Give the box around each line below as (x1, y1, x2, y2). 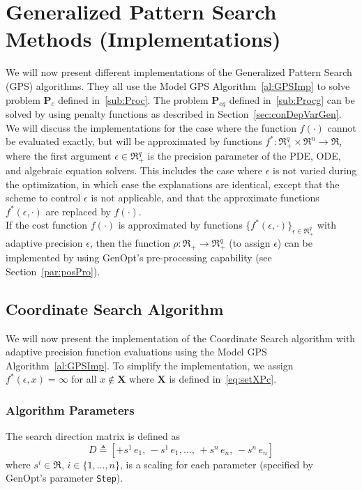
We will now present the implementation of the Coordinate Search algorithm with (6, 330, 356, 345)
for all (71, 372, 97, 386)
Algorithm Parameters (6, 401, 135, 418)
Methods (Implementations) (6, 24, 281, 53)
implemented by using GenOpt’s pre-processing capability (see (6, 250, 272, 265)
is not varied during (272, 163, 357, 178)
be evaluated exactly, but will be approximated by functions (6, 134, 262, 148)
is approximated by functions (118, 217, 243, 232)
